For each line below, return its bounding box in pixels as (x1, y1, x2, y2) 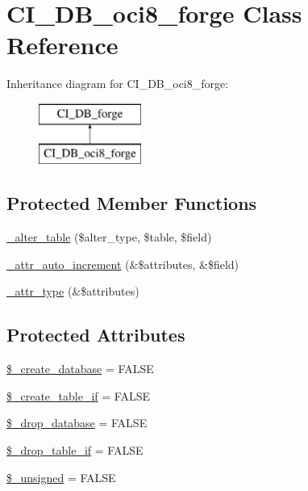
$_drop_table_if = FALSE (6, 442, 144, 459)
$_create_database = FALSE (6, 360, 154, 377)
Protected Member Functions (6, 191, 257, 216)
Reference (6, 28, 119, 61)
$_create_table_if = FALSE (6, 387, 150, 404)
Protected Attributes (6, 322, 185, 347)
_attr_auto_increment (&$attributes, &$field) (6, 255, 239, 272)
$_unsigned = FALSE (6, 468, 116, 485)
